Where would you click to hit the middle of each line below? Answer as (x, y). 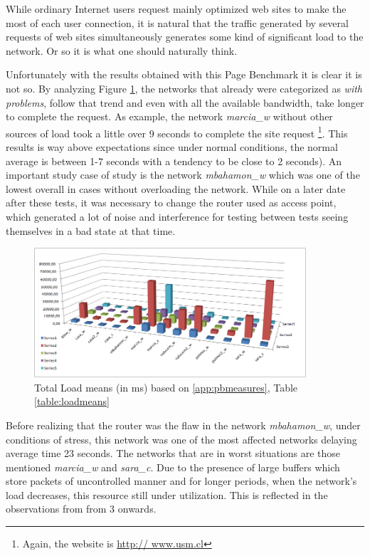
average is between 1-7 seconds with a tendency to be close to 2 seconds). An (174, 161)
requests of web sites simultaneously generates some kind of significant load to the (185, 37)
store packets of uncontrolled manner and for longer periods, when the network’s (181, 481)
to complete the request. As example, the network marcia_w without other (169, 116)
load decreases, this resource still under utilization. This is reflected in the (167, 494)
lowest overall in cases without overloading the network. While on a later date (176, 188)
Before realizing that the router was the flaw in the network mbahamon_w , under (183, 425)
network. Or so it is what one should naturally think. (122, 50)
